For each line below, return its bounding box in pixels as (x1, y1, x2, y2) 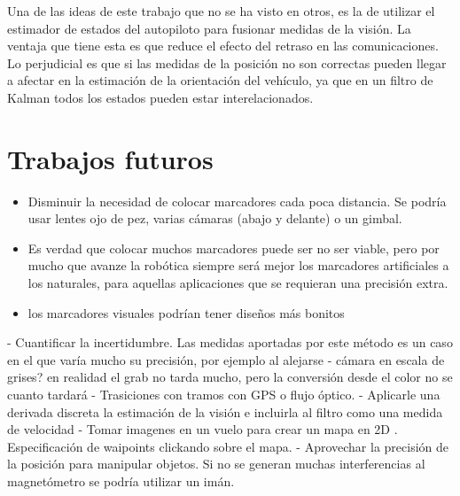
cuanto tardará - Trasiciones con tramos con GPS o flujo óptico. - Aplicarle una (7, 385, 441, 404)
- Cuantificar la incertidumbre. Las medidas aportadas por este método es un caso (7, 333, 453, 352)
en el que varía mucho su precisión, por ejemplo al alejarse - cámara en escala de (7, 350, 445, 368)
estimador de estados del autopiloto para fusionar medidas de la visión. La (7, 19, 411, 37)
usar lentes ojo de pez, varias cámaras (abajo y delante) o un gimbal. (27, 209, 402, 228)
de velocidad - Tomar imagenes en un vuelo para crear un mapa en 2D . (7, 420, 398, 438)
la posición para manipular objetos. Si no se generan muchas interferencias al (7, 454, 425, 473)
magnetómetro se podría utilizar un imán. (7, 472, 235, 490)
